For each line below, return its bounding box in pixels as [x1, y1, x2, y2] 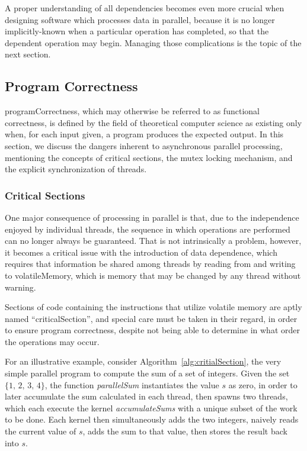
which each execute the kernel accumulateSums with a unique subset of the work [5, 401, 298, 414]
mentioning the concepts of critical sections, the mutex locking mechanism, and [5, 151, 293, 163]
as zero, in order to [228, 378, 298, 391]
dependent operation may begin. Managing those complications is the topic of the [5, 36, 302, 49]
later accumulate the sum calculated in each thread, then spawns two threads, [5, 390, 288, 402]
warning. [5, 281, 36, 293]
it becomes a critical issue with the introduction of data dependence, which [5, 246, 277, 258]
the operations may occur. [5, 335, 100, 347]
